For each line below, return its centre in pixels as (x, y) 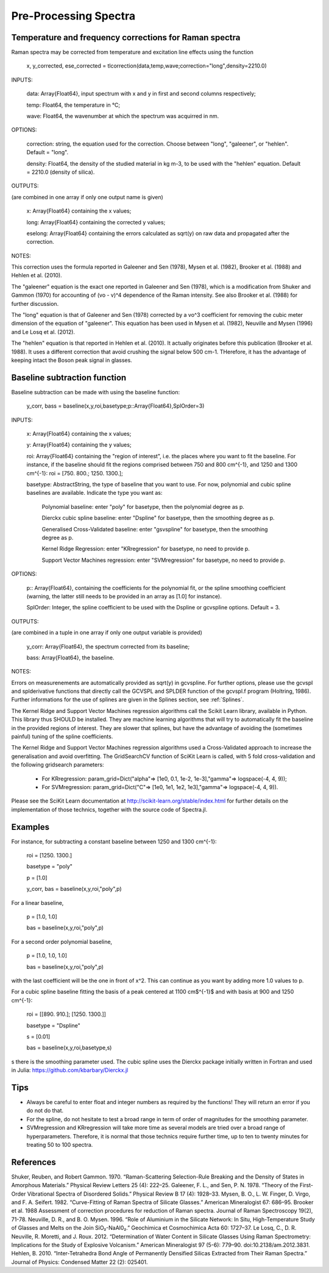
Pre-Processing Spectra (73, 16)
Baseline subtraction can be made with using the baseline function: (96, 392)
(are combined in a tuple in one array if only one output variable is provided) (107, 633)
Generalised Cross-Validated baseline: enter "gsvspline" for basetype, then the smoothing (155, 529)
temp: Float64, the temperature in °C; (73, 105)
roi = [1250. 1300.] (49, 856)
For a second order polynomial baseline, (62, 941)
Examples (30, 827)
